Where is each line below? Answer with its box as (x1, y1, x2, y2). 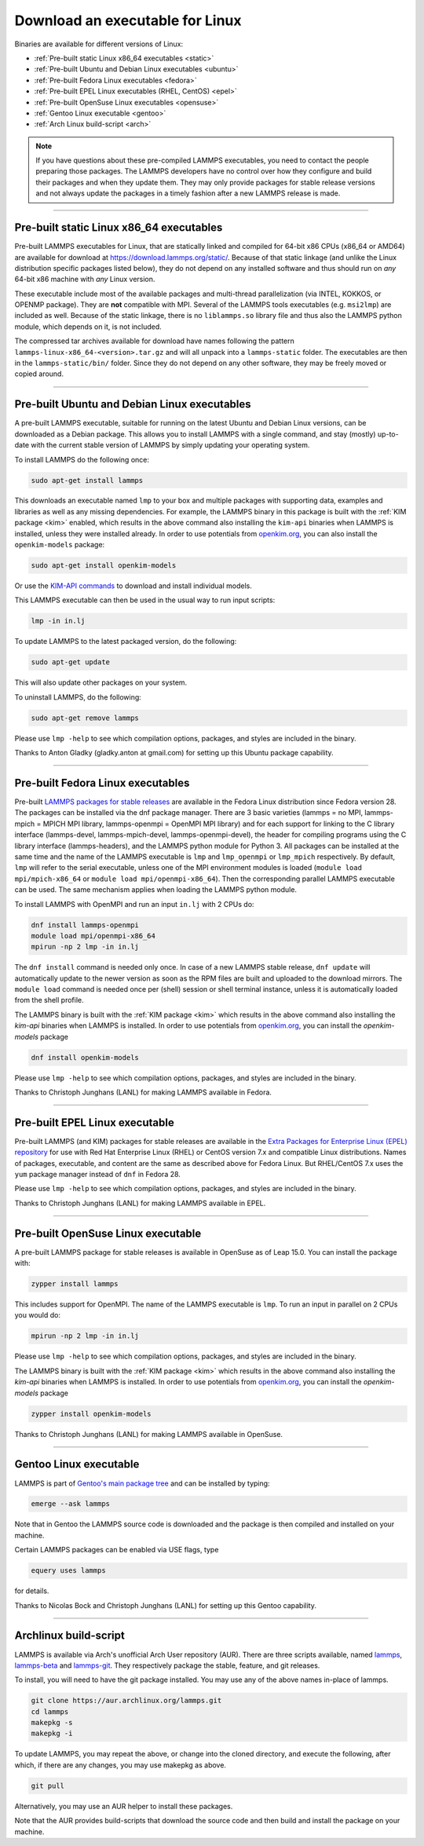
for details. (14, 1586, 49, 1596)
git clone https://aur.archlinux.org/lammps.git (31, 1696, 222, 1705)
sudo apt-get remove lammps (31, 713, 139, 722)
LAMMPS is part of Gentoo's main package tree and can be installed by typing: (14, 1479, 270, 1488)
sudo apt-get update (31, 658, 110, 667)
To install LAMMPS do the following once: (14, 455, 149, 464)
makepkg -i (31, 1729, 73, 1738)
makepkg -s (31, 1718, 73, 1727)
